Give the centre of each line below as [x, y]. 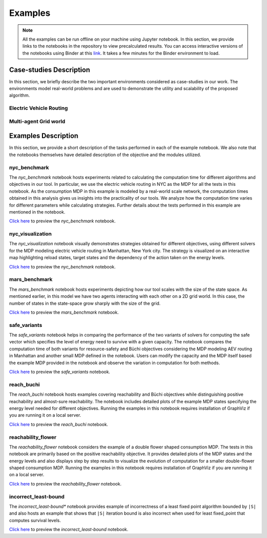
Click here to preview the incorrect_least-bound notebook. [69, 530]
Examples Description [44, 136]
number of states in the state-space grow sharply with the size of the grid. [85, 303]
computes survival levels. [35, 520]
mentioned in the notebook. [37, 212]
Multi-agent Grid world [37, 121]
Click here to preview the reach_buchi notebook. [59, 424]
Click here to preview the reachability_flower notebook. [65, 484]
